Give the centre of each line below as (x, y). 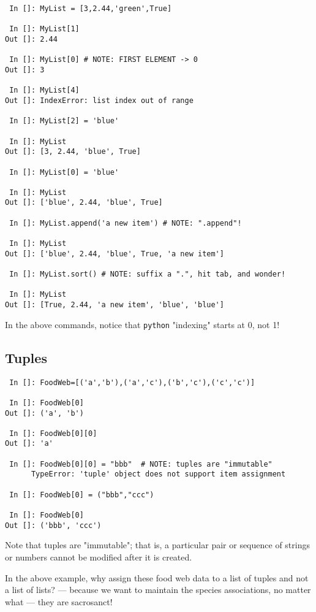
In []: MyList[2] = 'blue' (64, 121)
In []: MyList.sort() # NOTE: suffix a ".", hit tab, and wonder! (148, 274)
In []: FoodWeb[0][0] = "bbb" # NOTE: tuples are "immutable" (141, 464)
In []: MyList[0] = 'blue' (64, 172)
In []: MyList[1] (44, 29)
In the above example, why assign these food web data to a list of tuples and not (157, 577)
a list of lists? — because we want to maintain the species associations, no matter (158, 590)
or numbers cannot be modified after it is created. (99, 557)
